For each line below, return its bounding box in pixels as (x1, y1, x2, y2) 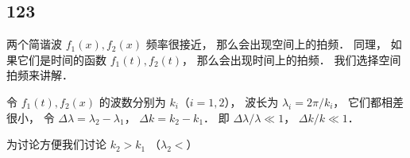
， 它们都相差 (333, 93, 404, 110)
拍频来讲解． (6, 67, 73, 83)
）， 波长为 (224, 93, 279, 110)
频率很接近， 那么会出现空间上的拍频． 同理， (145, 36, 387, 52)
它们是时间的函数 (17, 51, 106, 67)
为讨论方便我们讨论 (6, 136, 106, 152)
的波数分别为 (99, 93, 166, 110)
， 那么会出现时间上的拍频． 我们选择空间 (182, 51, 401, 67)
